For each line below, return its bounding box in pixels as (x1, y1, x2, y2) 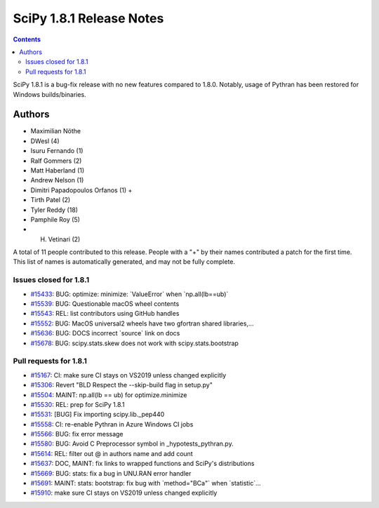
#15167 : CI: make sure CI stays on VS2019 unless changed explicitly (30, 370, 227, 379)
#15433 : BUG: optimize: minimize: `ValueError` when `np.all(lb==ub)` (30, 290, 229, 298)
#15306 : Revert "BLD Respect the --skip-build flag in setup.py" (30, 381, 213, 389)
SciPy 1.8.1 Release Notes (13, 11, 164, 26)
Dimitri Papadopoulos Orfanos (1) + (30, 186, 133, 194)
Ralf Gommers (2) (30, 156, 82, 165)
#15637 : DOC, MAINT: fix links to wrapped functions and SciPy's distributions (30, 460, 255, 468)
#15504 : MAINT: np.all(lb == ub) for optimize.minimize (30, 390, 187, 399)
